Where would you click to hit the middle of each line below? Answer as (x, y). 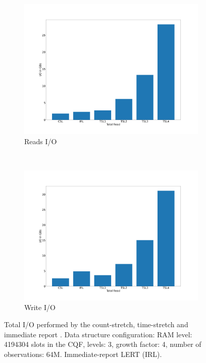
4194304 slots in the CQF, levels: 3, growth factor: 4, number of (103, 344)
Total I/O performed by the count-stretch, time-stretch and (96, 324)
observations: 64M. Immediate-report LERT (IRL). (83, 354)
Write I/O (40, 307)
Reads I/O (41, 141)
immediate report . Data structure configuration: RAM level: (98, 334)
